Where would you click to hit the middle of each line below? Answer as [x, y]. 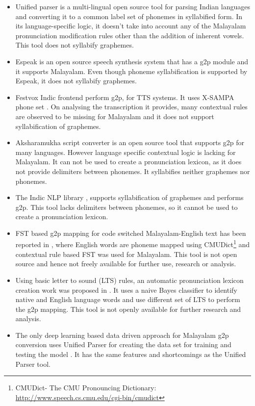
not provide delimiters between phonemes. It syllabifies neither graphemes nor [133, 171]
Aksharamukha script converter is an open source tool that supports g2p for [130, 142]
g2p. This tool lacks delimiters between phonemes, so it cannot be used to [127, 207]
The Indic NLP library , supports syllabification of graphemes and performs [129, 197]
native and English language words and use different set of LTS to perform [128, 299]
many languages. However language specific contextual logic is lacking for [126, 152]
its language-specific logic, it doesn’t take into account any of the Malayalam [131, 26]
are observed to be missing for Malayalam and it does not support [115, 116]
